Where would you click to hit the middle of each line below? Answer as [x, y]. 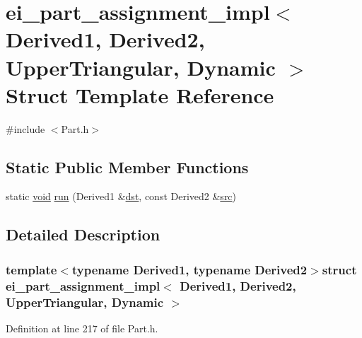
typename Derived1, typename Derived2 [189, 269]
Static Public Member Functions [127, 167]
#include [25, 128]
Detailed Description [83, 234]
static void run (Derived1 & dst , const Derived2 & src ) [121, 196]
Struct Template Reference [140, 94]
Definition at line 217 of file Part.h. [82, 328]
